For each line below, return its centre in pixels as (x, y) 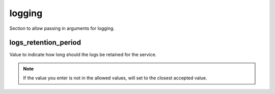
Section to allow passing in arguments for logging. (62, 28)
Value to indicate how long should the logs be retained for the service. (83, 55)
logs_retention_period (45, 43)
